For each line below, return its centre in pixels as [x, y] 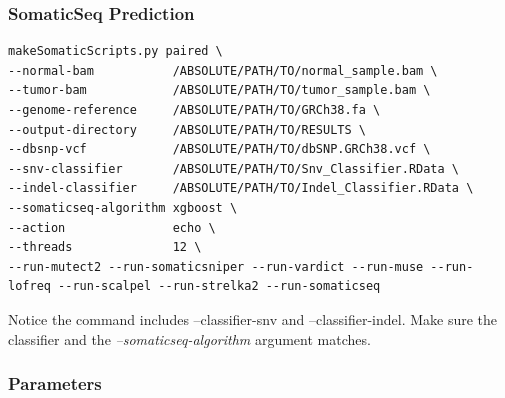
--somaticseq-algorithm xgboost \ [123, 207]
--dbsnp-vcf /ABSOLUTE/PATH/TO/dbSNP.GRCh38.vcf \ [219, 149]
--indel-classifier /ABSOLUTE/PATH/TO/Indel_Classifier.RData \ [241, 188]
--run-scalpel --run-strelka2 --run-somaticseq [219, 286]
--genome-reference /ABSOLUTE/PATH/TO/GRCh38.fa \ [194, 110]
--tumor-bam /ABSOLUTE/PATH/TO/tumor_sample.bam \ [219, 90]
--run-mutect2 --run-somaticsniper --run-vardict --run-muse [216, 266]
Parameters [55, 383]
